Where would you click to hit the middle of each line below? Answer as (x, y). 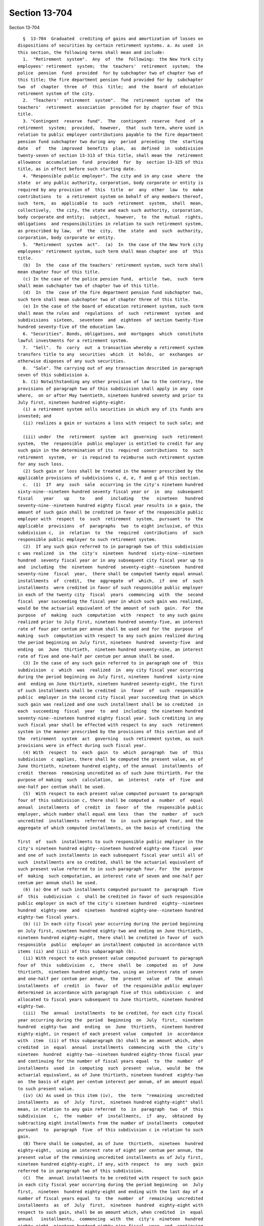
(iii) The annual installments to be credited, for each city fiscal (113, 1013)
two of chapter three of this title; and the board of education (110, 87)
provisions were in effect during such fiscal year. (82, 746)
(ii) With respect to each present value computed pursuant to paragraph (113, 958)
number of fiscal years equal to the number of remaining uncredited (110, 1198)
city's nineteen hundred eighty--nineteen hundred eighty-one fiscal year (110, 849)
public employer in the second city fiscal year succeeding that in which (110, 697)
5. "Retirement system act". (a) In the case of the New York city (113, 244)
